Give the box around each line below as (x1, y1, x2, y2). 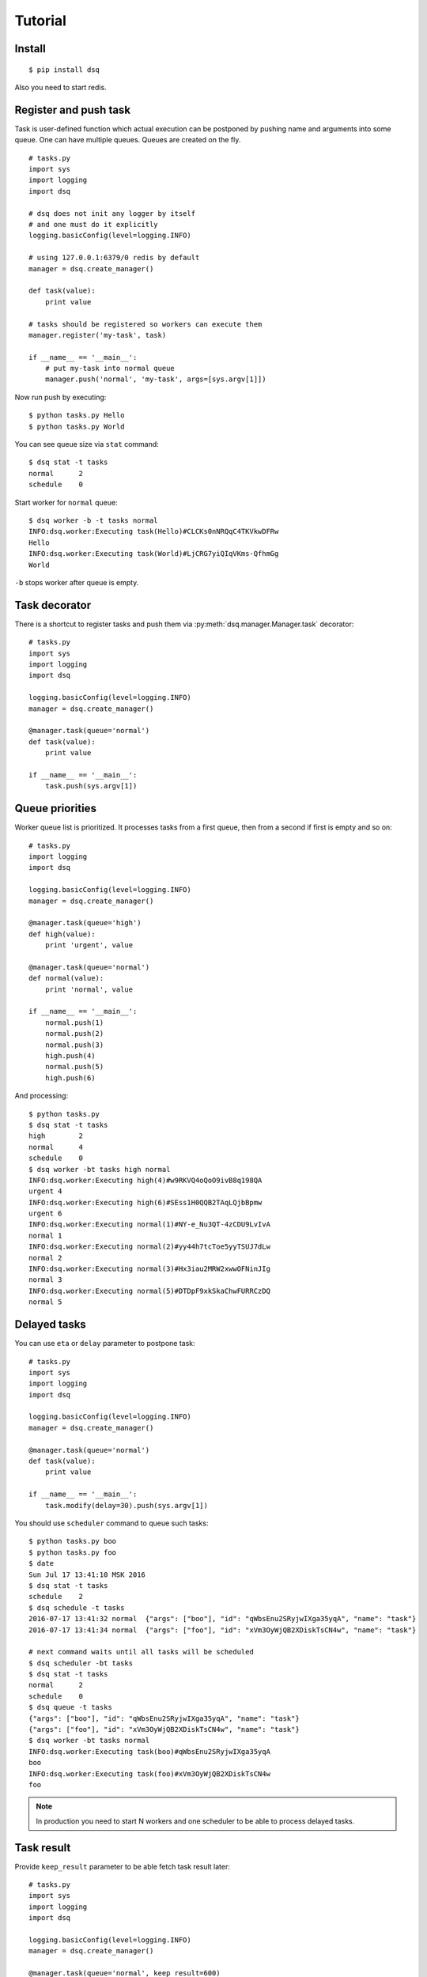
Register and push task (14, 103, 130, 116)
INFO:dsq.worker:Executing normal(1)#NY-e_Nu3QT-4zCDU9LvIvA (28, 1220, 270, 1229)
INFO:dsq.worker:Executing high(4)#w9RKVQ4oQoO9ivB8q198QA (28, 1175, 263, 1185)
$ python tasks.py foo (28, 1548, 117, 1557)
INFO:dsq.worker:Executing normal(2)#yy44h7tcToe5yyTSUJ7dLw (28, 1242, 270, 1251)
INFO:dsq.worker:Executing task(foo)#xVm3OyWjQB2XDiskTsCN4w (28, 1769, 270, 1779)
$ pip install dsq (28, 65, 100, 74)
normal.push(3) (44, 1040, 104, 1049)
